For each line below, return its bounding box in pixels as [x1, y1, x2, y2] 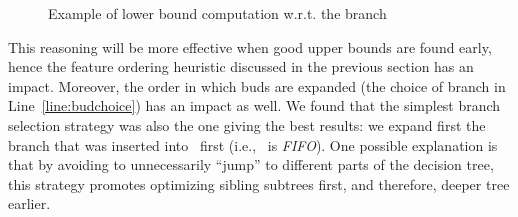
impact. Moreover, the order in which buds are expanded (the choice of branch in [8, 75, 506, 96]
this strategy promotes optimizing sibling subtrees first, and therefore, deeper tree [8, 173, 510, 194]
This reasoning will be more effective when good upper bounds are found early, [8, 36, 492, 57]
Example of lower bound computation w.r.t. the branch [48, 3, 387, 23]
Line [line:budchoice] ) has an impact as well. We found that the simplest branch [8, 95, 501, 116]
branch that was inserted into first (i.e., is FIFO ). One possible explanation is [8, 134, 498, 155]
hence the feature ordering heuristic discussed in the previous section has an [8, 56, 474, 77]
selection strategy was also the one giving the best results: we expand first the [8, 114, 486, 135]
